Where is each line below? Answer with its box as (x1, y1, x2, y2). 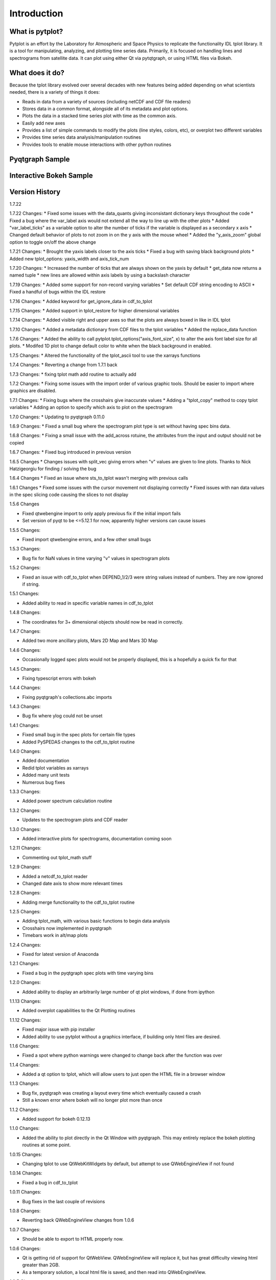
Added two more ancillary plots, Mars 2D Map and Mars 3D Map (22, 637, 158, 644)
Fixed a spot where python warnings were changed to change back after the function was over (22, 1052, 222, 1058)
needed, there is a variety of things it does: (9, 89, 100, 95)
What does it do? (9, 68, 65, 77)
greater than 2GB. (22, 1262, 60, 1268)
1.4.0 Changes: (9, 748, 41, 755)
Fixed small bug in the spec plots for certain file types (22, 732, 135, 738)
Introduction (9, 8, 63, 19)
